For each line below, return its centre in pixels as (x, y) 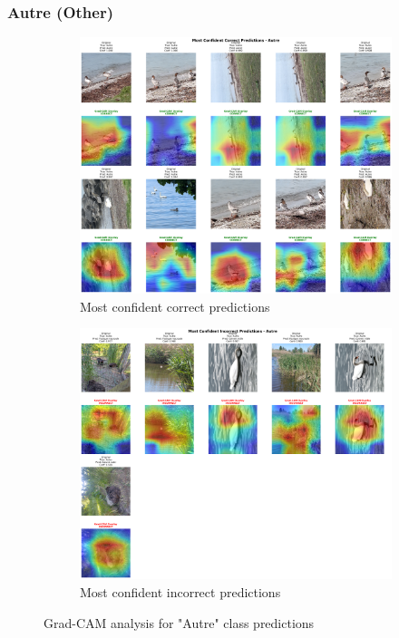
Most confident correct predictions (175, 306)
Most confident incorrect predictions (180, 592)
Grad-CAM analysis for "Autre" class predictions (179, 622)
